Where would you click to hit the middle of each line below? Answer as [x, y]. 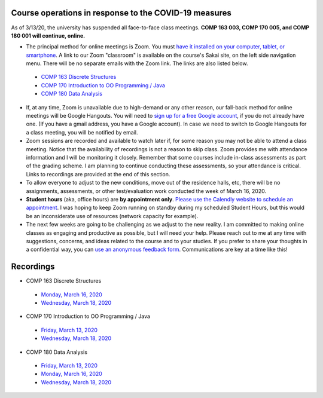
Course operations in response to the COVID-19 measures [121, 13]
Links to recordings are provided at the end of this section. [98, 174]
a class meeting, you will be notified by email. [82, 132]
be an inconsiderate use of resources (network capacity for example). [112, 216]
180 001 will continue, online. [48, 35]
